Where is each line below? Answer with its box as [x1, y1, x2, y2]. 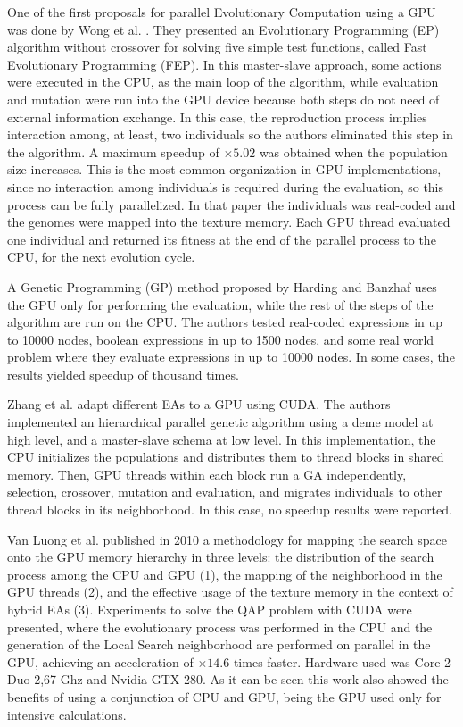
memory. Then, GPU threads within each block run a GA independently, [7, 464, 407, 483]
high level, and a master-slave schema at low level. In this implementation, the [7, 430, 436, 448]
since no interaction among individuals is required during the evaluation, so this [7, 177, 444, 196]
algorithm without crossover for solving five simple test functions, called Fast [7, 38, 427, 56]
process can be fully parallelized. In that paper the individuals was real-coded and [7, 195, 456, 213]
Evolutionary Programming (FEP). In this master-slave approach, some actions [7, 54, 442, 73]
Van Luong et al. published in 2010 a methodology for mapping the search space [7, 530, 447, 548]
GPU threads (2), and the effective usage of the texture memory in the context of [7, 582, 453, 601]
